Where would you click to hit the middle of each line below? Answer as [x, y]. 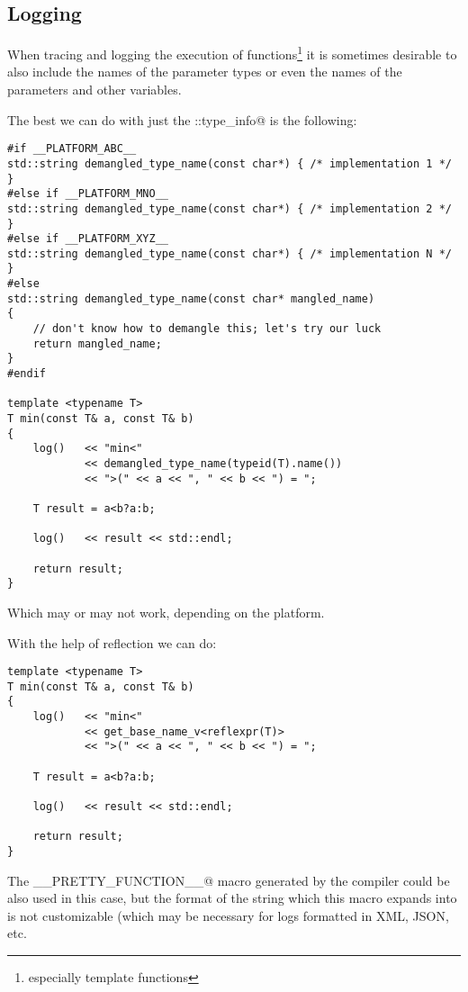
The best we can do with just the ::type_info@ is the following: [182, 119]
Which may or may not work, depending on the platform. [166, 612]
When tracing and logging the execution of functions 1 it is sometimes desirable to [232, 53]
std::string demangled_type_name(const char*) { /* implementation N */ [229, 253]
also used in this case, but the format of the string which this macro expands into [232, 898]
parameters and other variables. [94, 90]
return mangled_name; [97, 343]
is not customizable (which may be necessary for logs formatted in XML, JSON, [228, 915]
